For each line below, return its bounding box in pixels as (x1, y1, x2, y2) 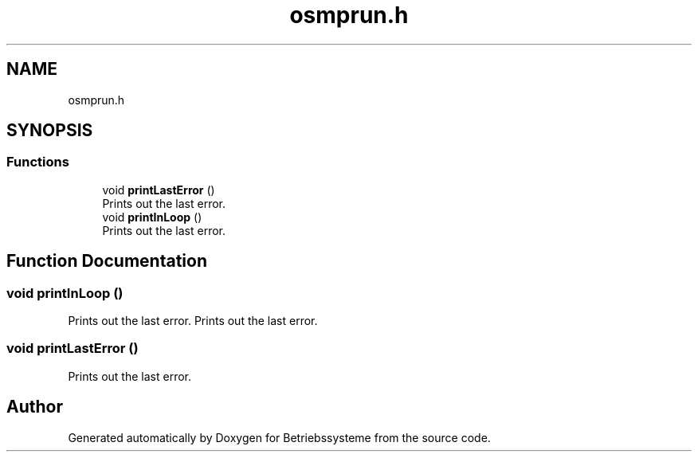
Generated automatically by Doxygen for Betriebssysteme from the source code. (68, 430, 491, 444)
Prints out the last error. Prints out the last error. (68, 314, 318, 328)
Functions (6, 154, 69, 170)
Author (6, 397, 63, 417)
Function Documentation (6, 251, 207, 272)
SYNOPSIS (6, 120, 93, 141)
